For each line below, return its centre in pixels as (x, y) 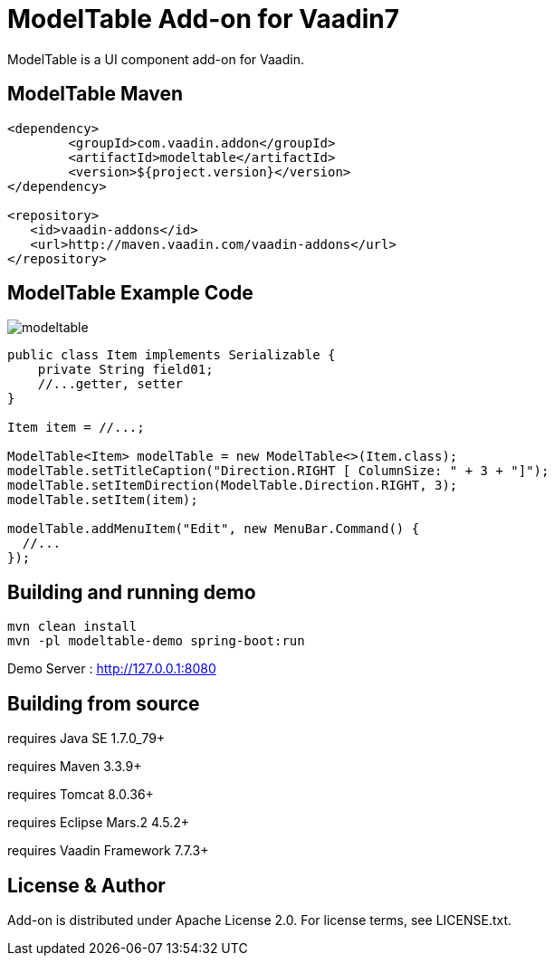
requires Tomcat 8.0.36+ (81, 795)
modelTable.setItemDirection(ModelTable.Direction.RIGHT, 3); (233, 486)
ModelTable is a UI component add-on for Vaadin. (156, 59)
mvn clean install (72, 627)
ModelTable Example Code (130, 293)
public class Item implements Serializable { (172, 355)
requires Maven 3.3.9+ (75, 767)
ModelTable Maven (96, 94)
